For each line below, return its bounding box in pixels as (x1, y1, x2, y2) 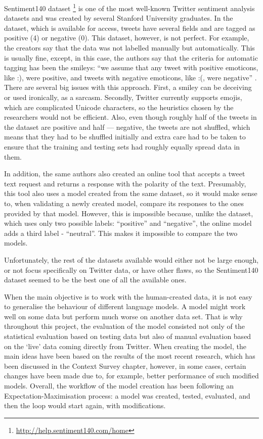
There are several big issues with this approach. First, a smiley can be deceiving (4, 82, 252, 92)
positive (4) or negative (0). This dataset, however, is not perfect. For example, (4, 32, 249, 43)
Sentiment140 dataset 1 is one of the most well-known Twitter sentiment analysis (4, 2, 255, 13)
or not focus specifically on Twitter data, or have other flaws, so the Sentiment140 (4, 264, 258, 275)
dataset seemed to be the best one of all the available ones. (4, 274, 187, 285)
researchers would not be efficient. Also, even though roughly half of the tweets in (4, 112, 257, 122)
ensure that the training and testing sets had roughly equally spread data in (4, 141, 240, 152)
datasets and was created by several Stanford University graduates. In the (4, 13, 233, 23)
